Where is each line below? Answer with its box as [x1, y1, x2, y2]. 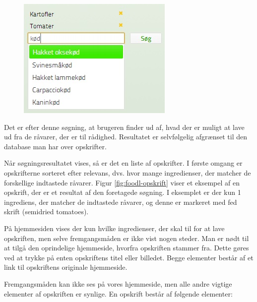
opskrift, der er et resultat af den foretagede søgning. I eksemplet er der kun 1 [4, 187, 241, 197]
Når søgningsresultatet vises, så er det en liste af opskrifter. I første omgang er [4, 158, 243, 168]
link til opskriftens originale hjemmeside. [4, 262, 128, 272]
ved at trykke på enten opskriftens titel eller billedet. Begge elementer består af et [4, 252, 254, 262]
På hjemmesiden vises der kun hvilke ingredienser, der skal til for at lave [4, 223, 225, 233]
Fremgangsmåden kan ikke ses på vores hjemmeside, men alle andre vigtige [4, 278, 232, 289]
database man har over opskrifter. [4, 141, 107, 151]
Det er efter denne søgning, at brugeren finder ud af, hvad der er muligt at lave [4, 121, 245, 132]
